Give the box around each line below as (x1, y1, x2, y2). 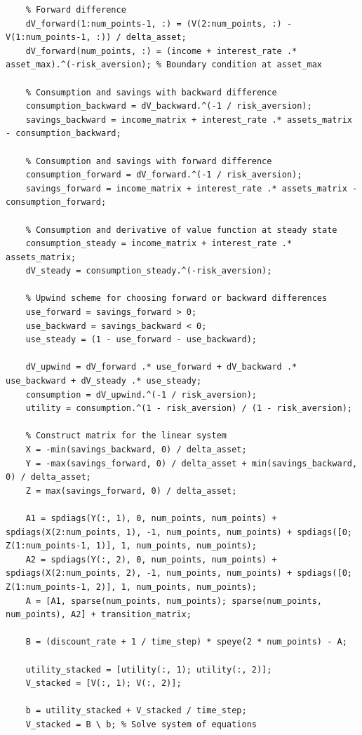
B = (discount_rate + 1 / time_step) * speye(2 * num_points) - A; (25, 637, 347, 647)
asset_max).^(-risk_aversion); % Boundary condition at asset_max (6, 60, 323, 70)
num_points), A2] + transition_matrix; (6, 609, 192, 620)
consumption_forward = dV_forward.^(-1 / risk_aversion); (25, 170, 302, 180)
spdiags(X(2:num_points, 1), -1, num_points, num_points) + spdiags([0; (6, 527, 352, 537)
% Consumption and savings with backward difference (25, 87, 277, 97)
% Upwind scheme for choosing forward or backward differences (25, 293, 328, 304)
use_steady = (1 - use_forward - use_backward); (25, 335, 257, 345)
